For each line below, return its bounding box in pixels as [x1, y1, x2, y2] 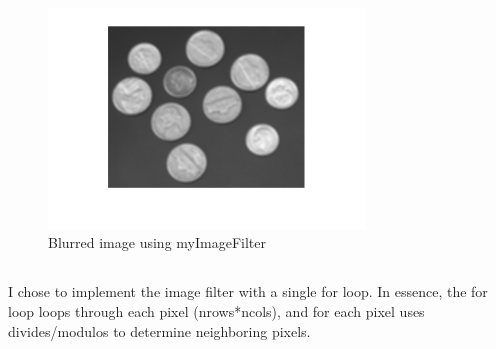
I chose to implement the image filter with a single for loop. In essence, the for [8, 281, 488, 302]
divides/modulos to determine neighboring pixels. [8, 320, 311, 341]
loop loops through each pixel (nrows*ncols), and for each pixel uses [8, 301, 425, 322]
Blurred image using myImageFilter [48, 232, 266, 253]
